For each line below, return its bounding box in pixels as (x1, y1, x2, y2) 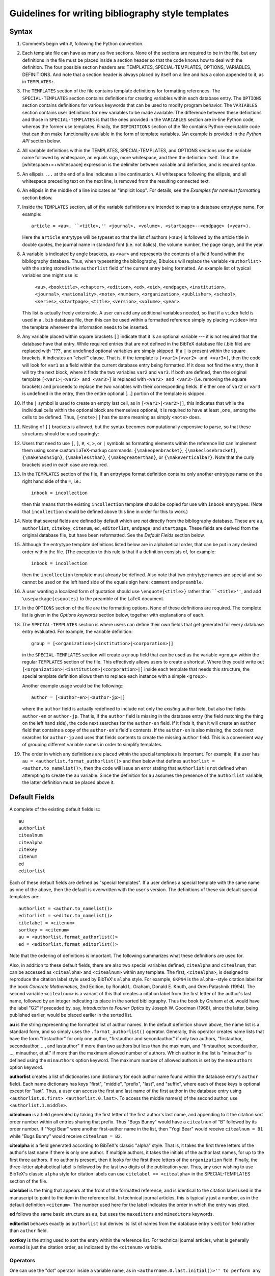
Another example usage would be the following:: (22, 682, 124, 689)
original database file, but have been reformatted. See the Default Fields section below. (22, 532, 205, 538)
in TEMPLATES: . (22, 79, 56, 85)
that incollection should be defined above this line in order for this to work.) (22, 508, 188, 514)
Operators (9, 1257, 36, 1264)
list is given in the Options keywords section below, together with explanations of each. (22, 612, 205, 618)
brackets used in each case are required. (22, 461, 108, 468)
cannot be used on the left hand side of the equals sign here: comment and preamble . (22, 579, 203, 585)
